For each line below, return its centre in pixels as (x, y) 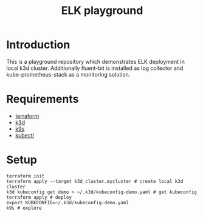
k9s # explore (24, 208)
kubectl (25, 135)
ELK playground (102, 11)
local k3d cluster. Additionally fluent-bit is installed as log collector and (95, 68)
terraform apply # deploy (39, 197)
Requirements (43, 99)
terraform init (26, 176)
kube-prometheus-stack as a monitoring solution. (68, 74)
